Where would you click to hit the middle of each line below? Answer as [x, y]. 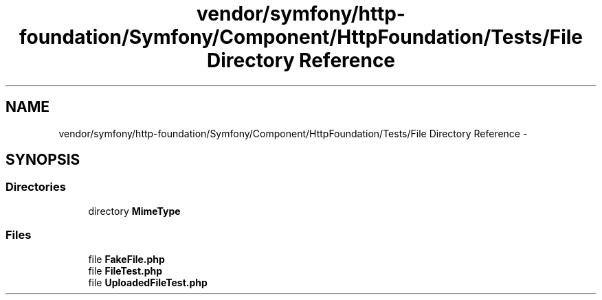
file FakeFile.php [126, 259]
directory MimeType [134, 211]
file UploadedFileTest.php [148, 282]
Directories [36, 187]
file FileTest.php [125, 270]
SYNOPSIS [43, 160]
